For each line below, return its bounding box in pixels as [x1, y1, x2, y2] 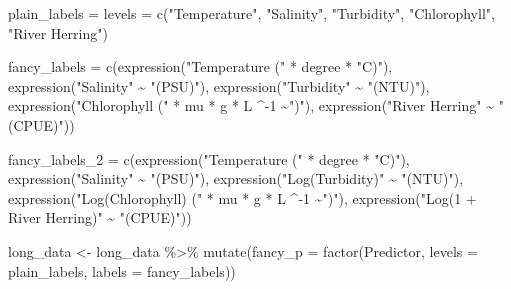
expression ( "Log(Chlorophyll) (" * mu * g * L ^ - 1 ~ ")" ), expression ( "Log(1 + [8, 187, 477, 208]
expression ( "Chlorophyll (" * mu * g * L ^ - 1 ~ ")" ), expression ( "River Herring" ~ [8, 95, 494, 116]
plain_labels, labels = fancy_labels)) [8, 260, 236, 281]
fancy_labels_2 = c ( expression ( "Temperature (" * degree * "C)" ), [8, 148, 410, 169]
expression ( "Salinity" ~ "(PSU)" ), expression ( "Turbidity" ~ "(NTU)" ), [8, 75, 430, 96]
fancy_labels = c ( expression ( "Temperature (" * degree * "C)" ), [8, 56, 393, 77]
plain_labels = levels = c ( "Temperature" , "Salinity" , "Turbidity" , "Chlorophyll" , [8, 3, 495, 23]
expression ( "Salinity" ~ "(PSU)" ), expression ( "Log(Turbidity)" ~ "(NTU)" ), [8, 168, 464, 189]
